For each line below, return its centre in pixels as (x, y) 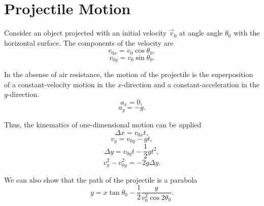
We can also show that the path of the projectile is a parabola (101, 179)
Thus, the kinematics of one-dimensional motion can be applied (103, 124)
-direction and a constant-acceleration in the (190, 84)
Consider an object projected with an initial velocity (86, 33)
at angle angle (201, 33)
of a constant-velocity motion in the (60, 84)
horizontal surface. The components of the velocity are (89, 42)
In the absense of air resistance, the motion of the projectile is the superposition (129, 74)
